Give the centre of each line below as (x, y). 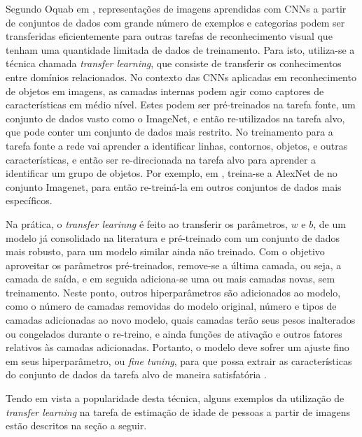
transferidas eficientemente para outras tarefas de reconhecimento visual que (169, 36)
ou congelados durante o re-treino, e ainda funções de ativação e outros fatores (174, 333)
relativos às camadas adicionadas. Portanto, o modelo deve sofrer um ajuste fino (177, 347)
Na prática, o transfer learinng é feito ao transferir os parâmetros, (147, 223)
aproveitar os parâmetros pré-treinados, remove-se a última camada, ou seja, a (174, 265)
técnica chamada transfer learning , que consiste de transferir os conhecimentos (174, 63)
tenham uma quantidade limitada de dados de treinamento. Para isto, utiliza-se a (180, 49)
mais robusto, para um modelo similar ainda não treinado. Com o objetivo (165, 251)
